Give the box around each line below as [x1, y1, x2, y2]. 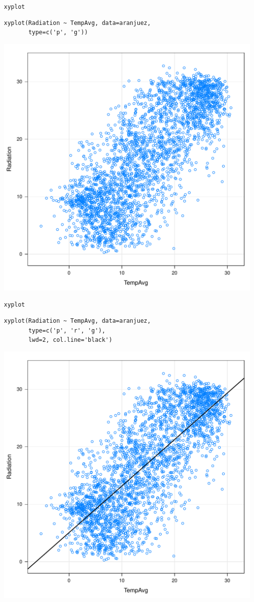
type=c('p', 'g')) [28, 29, 88, 36]
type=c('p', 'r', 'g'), [28, 327, 106, 334]
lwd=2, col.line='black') [28, 336, 112, 344]
